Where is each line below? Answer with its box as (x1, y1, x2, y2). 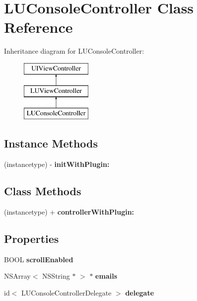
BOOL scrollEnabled (4, 254, 73, 264)
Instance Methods (4, 136, 98, 151)
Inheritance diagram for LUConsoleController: (4, 46, 144, 56)
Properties (4, 230, 59, 246)
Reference (4, 17, 73, 37)
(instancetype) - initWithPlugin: (4, 159, 110, 169)
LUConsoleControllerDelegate (21, 287, 112, 298)
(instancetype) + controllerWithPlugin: (4, 206, 134, 217)
